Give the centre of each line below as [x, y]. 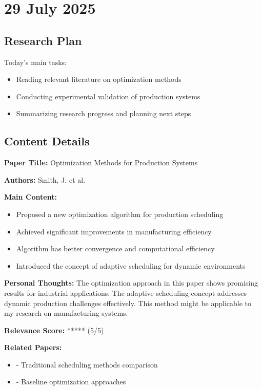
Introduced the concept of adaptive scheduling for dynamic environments [131, 265]
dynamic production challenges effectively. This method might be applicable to [128, 303]
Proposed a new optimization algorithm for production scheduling [120, 214]
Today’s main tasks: [35, 62]
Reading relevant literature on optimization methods [99, 79]
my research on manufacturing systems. [66, 313]
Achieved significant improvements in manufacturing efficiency [114, 231]
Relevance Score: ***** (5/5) [54, 330]
